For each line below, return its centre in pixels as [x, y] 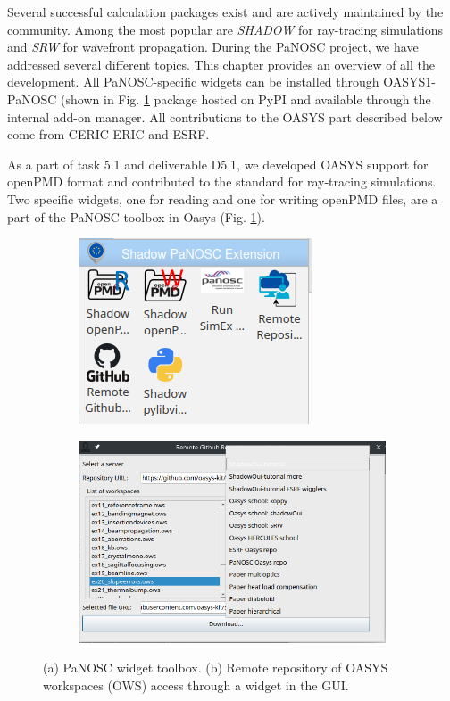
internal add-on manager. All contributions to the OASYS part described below [225, 116]
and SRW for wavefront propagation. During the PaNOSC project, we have [213, 47]
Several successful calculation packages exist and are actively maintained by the [225, 12]
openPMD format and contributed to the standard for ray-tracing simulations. [222, 181]
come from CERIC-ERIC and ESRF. [108, 134]
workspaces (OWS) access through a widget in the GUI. [196, 685]
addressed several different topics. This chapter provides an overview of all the [221, 64]
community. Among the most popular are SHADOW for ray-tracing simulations [225, 29]
